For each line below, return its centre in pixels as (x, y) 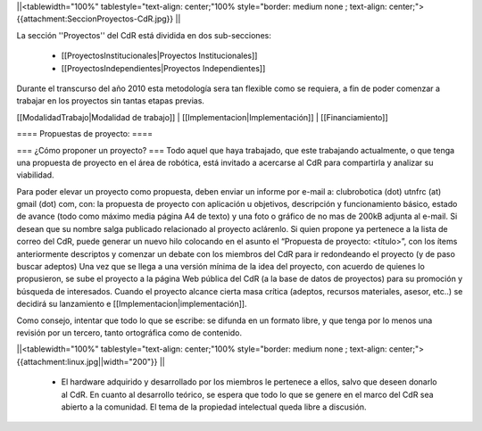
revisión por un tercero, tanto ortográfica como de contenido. (129, 332)
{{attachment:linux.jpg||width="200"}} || (91, 361)
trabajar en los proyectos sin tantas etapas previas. (111, 101)
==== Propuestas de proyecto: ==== (85, 134)
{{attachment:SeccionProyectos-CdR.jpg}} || (99, 19)
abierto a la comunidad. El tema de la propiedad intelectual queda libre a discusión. (214, 407)
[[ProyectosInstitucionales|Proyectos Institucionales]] (159, 56)
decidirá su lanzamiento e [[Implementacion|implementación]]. (132, 304)
